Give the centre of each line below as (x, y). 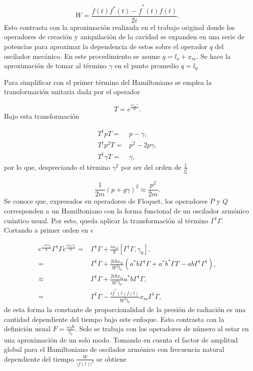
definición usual (27, 329)
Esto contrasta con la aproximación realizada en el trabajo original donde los (119, 27)
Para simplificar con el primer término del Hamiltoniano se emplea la (108, 82)
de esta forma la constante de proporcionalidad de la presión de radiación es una (125, 309)
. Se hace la (214, 56)
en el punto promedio (147, 66)
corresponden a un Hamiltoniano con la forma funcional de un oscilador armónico (126, 210)
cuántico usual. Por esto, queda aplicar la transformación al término (106, 220)
